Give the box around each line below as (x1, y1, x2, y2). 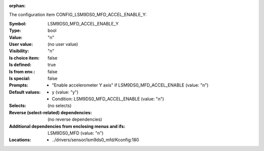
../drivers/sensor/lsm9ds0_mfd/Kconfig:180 (52, 137, 139, 143)
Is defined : (9, 62, 32, 68)
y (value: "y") (52, 89, 79, 95)
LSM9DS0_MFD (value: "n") (47, 130, 104, 136)
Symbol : (9, 21, 27, 26)
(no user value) (47, 41, 78, 47)
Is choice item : (9, 55, 40, 61)
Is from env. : (9, 68, 35, 74)
